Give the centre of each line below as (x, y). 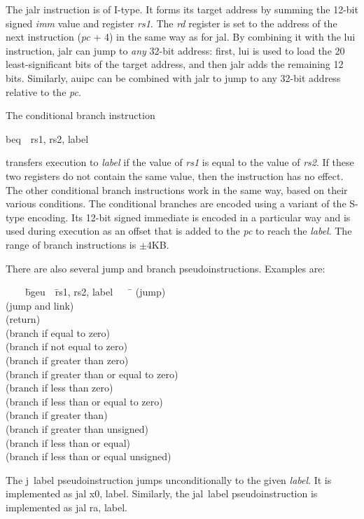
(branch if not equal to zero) (66, 346)
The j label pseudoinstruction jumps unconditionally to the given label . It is (169, 479)
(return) (23, 319)
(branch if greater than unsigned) (77, 429)
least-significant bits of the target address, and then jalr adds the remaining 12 (175, 64)
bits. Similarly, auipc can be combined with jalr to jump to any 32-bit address (173, 77)
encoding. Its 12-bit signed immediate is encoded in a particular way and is (189, 217)
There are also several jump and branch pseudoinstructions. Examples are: (166, 268)
